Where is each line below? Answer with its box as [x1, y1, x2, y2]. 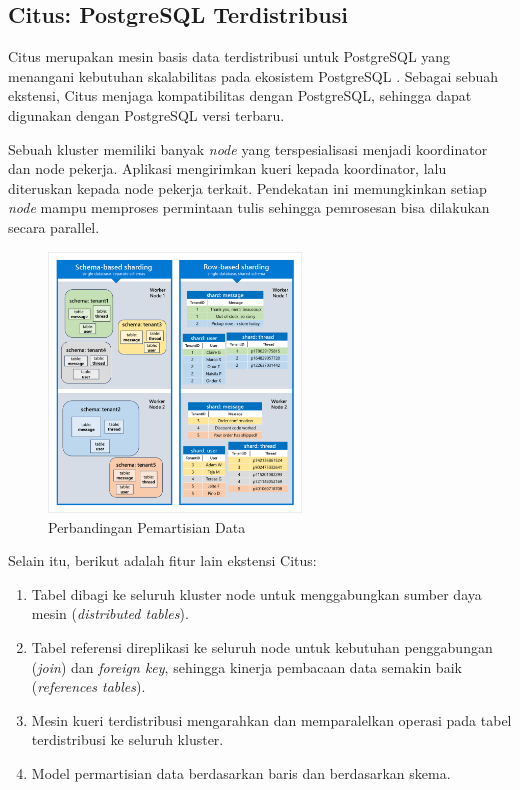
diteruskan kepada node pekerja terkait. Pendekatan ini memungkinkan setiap [8, 177, 487, 198]
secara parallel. [8, 216, 100, 237]
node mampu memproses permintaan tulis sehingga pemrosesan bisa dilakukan [8, 197, 490, 218]
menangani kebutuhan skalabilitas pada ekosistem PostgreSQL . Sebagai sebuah [8, 65, 499, 86]
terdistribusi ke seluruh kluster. [31, 729, 224, 750]
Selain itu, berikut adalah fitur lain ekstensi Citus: [8, 550, 317, 571]
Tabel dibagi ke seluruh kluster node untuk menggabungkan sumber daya [31, 583, 482, 604]
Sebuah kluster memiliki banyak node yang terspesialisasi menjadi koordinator [8, 138, 488, 159]
